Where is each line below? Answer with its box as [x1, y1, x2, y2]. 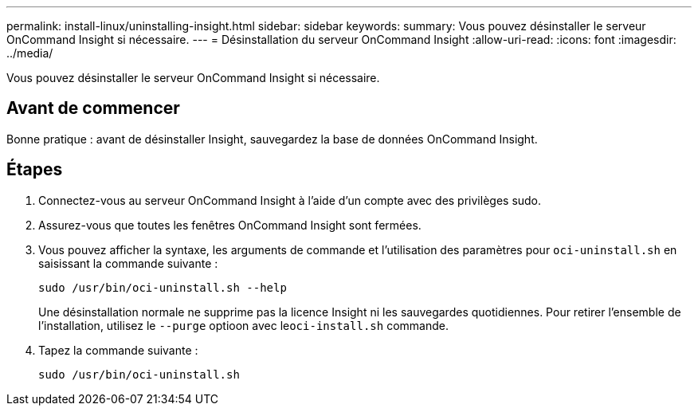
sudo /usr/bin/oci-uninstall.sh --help [38, 281, 287, 294]
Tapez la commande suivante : [38, 343, 198, 357]
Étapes [6, 159, 63, 180]
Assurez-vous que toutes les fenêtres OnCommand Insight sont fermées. [38, 218, 422, 232]
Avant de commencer [6, 98, 180, 119]
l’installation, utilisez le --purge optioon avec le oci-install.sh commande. [38, 318, 449, 332]
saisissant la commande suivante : [38, 256, 218, 270]
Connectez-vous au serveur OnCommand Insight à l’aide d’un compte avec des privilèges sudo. [38, 193, 542, 207]
